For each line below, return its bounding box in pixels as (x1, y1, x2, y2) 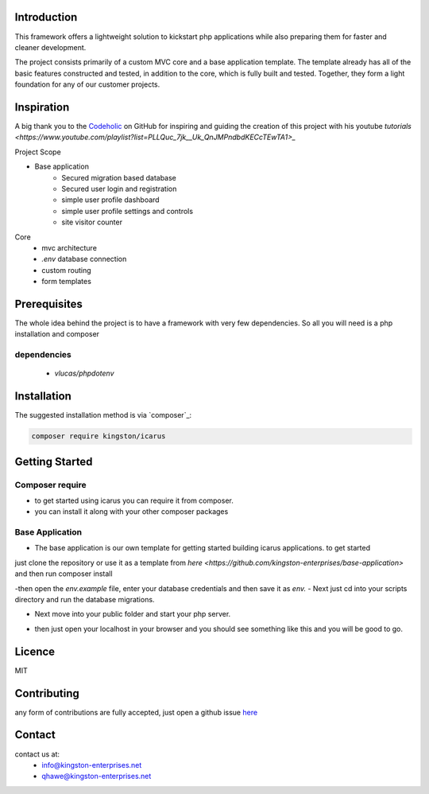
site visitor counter (61, 217, 123, 227)
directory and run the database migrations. (14, 595, 155, 605)
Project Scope (14, 147, 61, 157)
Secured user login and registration (61, 184, 177, 193)
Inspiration (14, 100, 70, 114)
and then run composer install (14, 569, 113, 578)
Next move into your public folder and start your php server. (34, 609, 231, 619)
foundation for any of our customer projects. (14, 80, 160, 89)
